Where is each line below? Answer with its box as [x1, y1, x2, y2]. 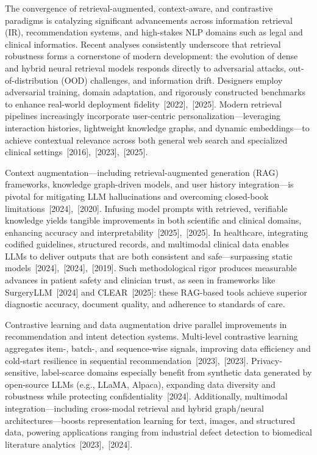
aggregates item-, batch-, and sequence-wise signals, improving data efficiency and [5, 342, 311, 355]
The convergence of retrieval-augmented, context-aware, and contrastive [5, 2, 273, 14]
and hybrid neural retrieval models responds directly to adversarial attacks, [5, 61, 287, 74]
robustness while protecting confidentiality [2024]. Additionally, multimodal [5, 390, 288, 402]
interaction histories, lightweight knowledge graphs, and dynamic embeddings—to [5, 121, 310, 134]
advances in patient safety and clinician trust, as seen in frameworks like [5, 274, 276, 286]
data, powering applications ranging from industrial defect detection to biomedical [5, 426, 312, 439]
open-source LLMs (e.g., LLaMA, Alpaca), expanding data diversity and [5, 377, 276, 390]
